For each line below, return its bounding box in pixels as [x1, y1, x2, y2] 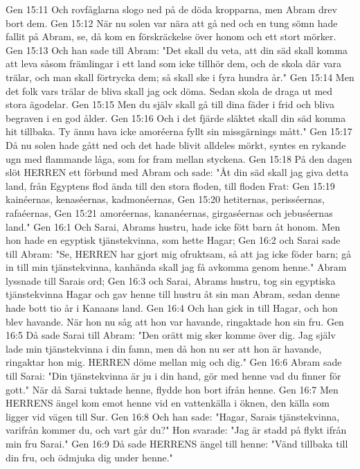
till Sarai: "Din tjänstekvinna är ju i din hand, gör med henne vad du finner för [6, 369, 341, 383]
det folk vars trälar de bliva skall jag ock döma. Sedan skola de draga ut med [6, 83, 333, 98]
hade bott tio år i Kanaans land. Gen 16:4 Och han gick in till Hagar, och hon [6, 301, 338, 315]
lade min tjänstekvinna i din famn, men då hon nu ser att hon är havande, [6, 341, 322, 355]
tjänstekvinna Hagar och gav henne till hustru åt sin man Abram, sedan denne [6, 287, 340, 301]
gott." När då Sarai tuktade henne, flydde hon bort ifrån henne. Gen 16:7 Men [6, 382, 339, 396]
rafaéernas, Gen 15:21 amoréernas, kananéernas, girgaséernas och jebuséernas [6, 205, 333, 220]
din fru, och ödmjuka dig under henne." [6, 450, 173, 464]
